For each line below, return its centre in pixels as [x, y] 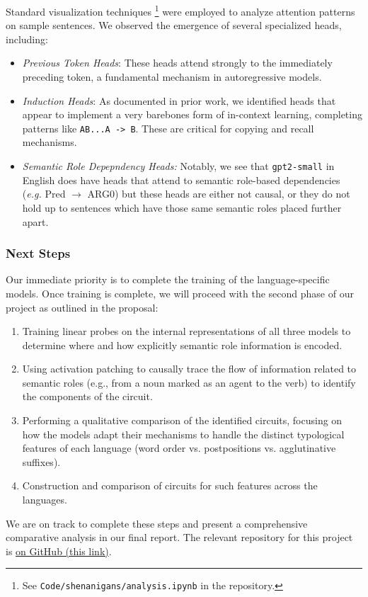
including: [27, 39]
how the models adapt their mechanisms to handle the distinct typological [183, 434]
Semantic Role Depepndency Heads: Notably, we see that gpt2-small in [178, 166]
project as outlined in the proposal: [82, 307]
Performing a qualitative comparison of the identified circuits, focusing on [182, 420]
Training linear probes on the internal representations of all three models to [186, 331]
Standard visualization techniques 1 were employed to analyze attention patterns [180, 10]
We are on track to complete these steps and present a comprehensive [157, 523]
